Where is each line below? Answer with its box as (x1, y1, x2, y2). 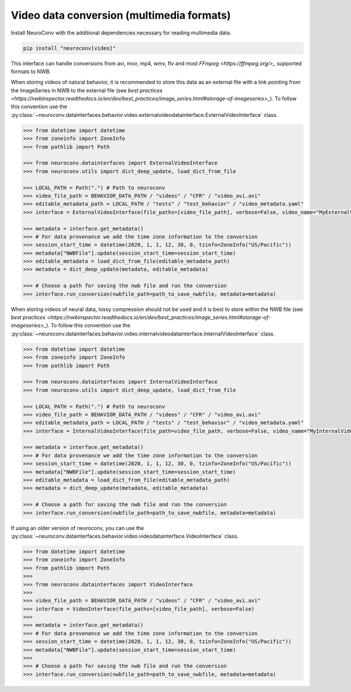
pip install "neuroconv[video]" (23, 44, 116, 51)
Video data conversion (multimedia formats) (11, 9, 231, 22)
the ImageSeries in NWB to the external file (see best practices (11, 86, 163, 94)
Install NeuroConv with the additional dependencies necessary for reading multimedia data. (11, 29, 232, 36)
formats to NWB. (11, 68, 51, 75)
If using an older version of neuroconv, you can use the (11, 524, 144, 531)
